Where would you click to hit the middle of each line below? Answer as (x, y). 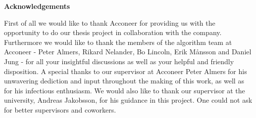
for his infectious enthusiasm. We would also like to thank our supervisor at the (125, 90)
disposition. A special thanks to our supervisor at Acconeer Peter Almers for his (126, 71)
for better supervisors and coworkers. (60, 109)
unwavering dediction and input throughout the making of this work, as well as (124, 81)
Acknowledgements (37, 6)
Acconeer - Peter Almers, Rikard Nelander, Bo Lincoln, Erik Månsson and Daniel (128, 52)
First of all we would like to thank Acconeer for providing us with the (110, 22)
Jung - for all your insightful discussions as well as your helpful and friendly (119, 61)
